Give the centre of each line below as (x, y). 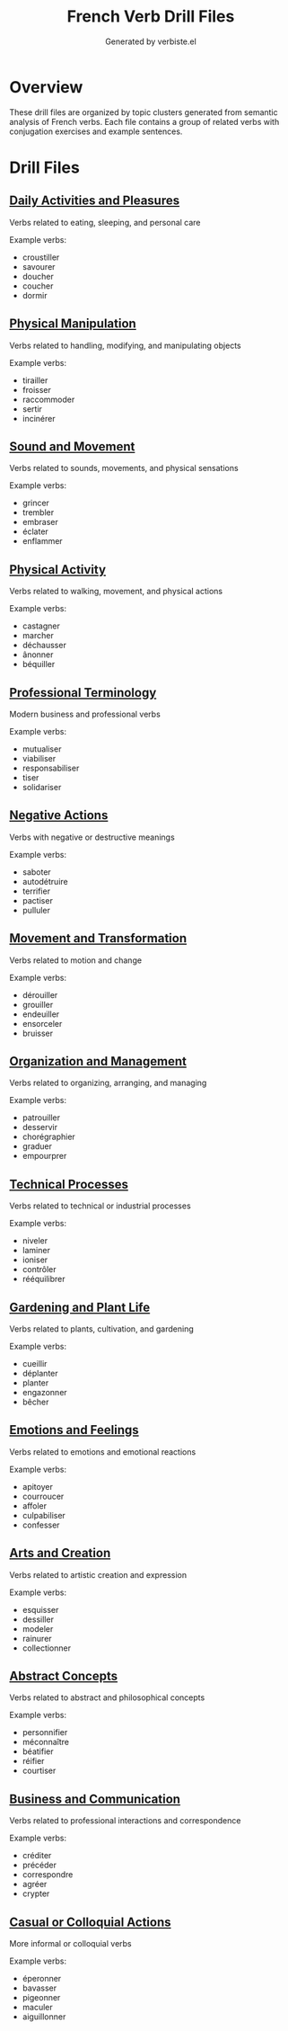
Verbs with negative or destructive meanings (92, 837)
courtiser (39, 1771)
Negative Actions (59, 815)
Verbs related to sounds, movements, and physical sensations (124, 468)
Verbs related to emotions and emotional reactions (103, 1452)
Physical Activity (57, 570)
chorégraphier (49, 1137)
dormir (35, 295)
